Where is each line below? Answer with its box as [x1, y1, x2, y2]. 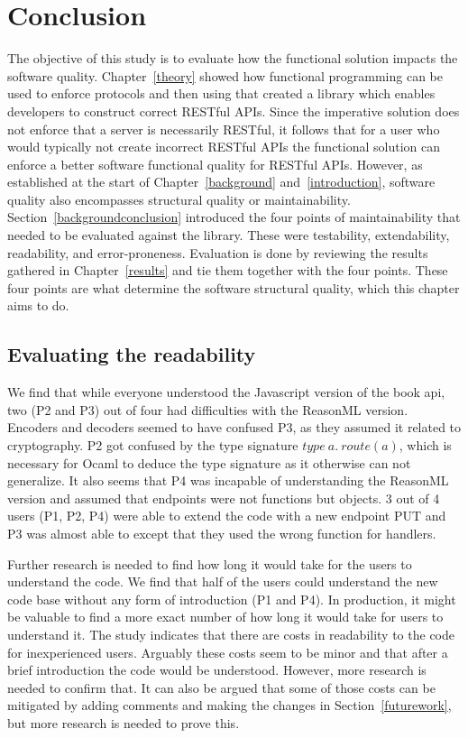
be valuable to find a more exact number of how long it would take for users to [7, 607, 444, 626]
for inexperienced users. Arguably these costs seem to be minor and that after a [7, 642, 448, 661]
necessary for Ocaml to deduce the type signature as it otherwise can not [7, 453, 411, 472]
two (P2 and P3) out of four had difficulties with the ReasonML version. [7, 400, 408, 419]
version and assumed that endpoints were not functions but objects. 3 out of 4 [7, 488, 440, 507]
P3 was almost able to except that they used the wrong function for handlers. [7, 523, 436, 542]
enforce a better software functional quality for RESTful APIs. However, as [7, 154, 423, 173]
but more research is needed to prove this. [7, 713, 240, 732]
